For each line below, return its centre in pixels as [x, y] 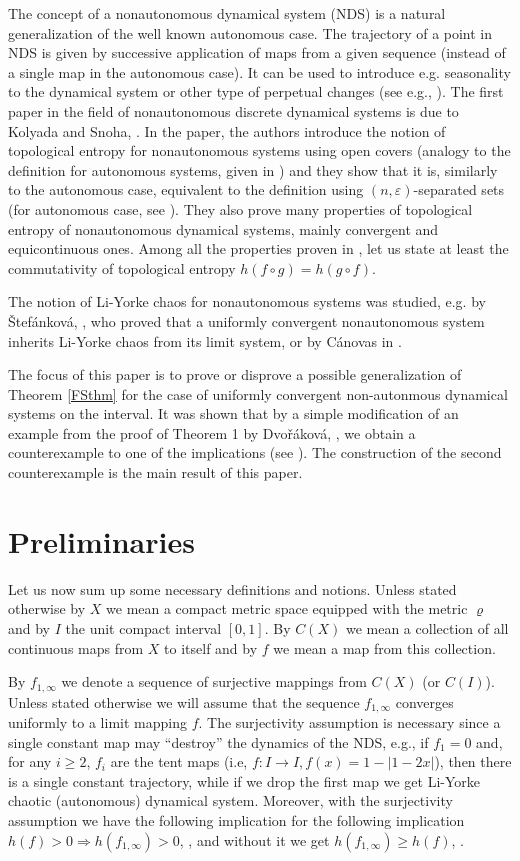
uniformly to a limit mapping [97, 722]
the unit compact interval [143, 627]
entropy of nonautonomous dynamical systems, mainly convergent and [223, 228]
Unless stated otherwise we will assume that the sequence [184, 701]
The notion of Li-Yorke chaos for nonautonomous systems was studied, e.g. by [247, 301]
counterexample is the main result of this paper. [155, 472]
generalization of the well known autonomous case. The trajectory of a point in [250, 32]
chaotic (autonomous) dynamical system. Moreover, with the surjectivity [230, 800]
